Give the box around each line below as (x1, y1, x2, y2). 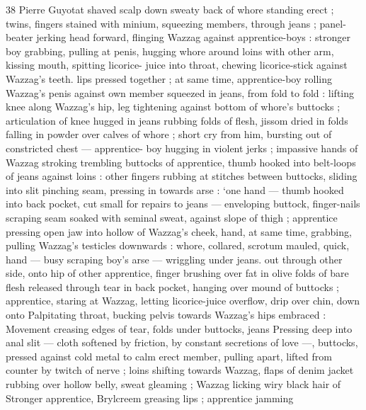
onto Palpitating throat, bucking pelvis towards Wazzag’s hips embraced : (6, 307, 326, 322)
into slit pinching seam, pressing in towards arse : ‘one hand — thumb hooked (6, 182, 344, 197)
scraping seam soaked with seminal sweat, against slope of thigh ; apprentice (6, 210, 338, 224)
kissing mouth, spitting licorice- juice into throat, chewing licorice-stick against (6, 57, 348, 72)
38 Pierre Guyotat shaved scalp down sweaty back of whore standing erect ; (6, 2, 334, 16)
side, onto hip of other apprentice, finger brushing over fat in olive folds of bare (6, 266, 349, 280)
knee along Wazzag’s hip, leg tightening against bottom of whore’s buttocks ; (6, 99, 341, 114)
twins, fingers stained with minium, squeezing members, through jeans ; (6, 16, 316, 30)
